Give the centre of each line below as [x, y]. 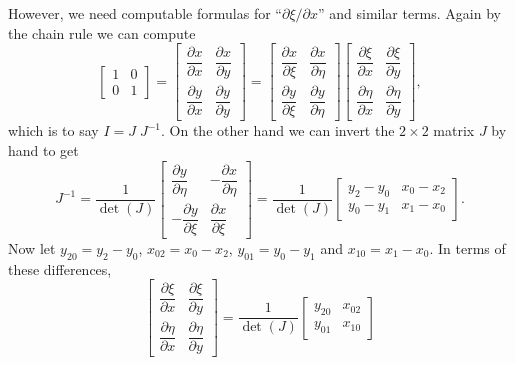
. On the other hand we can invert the [278, 130]
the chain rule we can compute [102, 32]
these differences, [60, 268]
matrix [454, 130]
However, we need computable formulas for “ [145, 13]
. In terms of [467, 247]
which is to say [53, 130]
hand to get [43, 149]
